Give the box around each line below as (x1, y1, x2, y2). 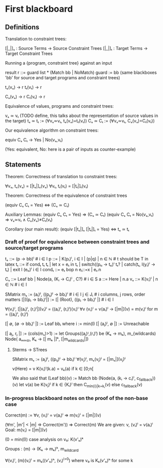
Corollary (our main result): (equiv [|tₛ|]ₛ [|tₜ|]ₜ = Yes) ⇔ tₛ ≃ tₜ (5, 226, 129, 232)
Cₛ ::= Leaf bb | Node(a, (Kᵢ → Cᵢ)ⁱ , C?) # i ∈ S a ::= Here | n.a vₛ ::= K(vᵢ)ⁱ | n (5, 276, 159, 282)
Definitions (5, 23, 40, 31)
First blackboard (5, 3, 73, 15)
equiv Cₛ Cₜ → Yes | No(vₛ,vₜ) (5, 137, 63, 142)
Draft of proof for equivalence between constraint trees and (5, 238, 150, 245)
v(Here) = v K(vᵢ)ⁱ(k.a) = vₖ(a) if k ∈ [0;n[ (12, 366, 94, 372)
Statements (5, 161, 41, 169)
